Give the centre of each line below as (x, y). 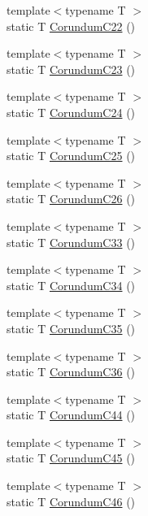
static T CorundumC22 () (71, 26)
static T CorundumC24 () (71, 112)
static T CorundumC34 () (71, 285)
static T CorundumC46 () (71, 501)
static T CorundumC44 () (71, 415)
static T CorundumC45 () (71, 458)
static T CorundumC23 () (71, 69)
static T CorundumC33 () (71, 242)
